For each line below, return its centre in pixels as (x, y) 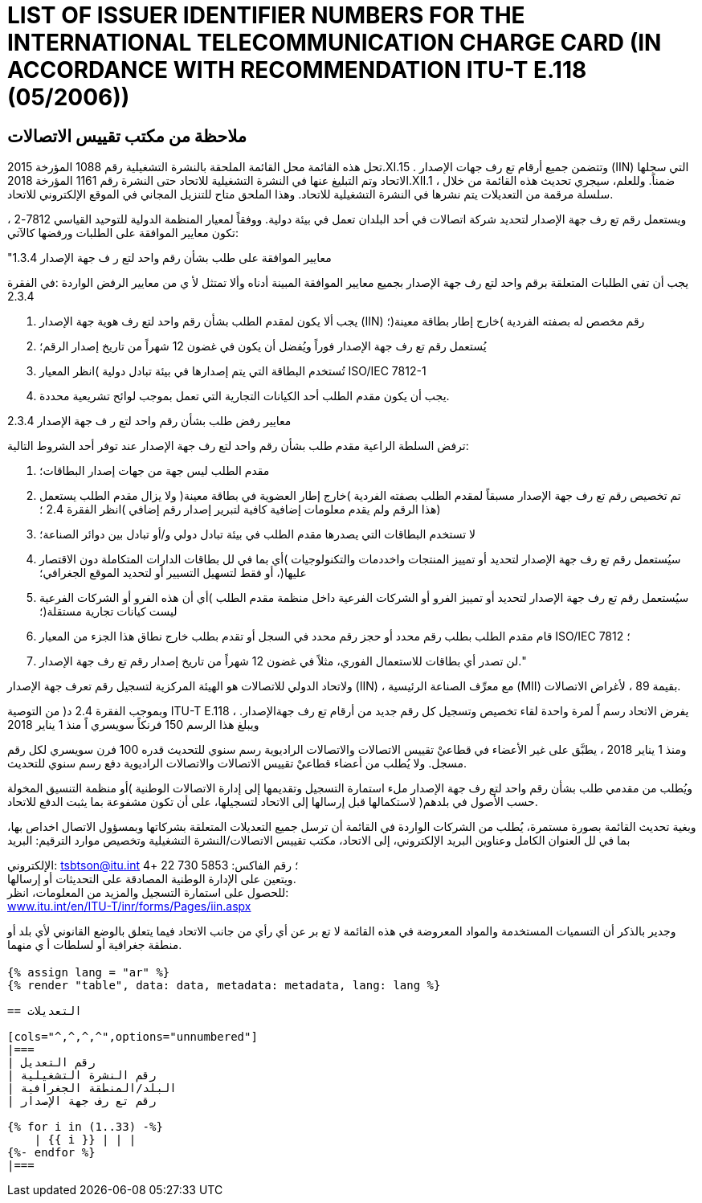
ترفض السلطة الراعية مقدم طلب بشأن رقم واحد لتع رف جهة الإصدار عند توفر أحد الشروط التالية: (238, 446)
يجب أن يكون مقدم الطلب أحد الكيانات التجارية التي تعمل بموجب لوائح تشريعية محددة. (245, 396)
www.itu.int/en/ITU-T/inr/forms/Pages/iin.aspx (129, 906)
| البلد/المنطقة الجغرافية (92, 1088)
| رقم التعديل (51, 1062)
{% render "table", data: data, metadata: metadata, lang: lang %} (224, 985)
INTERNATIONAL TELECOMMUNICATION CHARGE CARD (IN (335, 43)
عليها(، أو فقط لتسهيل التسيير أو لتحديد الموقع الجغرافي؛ (173, 573)
